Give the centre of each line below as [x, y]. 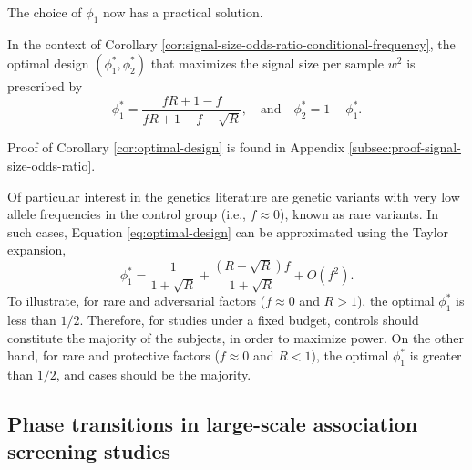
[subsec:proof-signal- [405, 147]
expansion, [37, 250]
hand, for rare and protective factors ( [113, 355]
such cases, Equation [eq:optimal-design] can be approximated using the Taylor [228, 231]
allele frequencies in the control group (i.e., [127, 214]
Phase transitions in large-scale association [213, 424]
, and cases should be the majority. [154, 375]
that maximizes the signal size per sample [267, 63]
